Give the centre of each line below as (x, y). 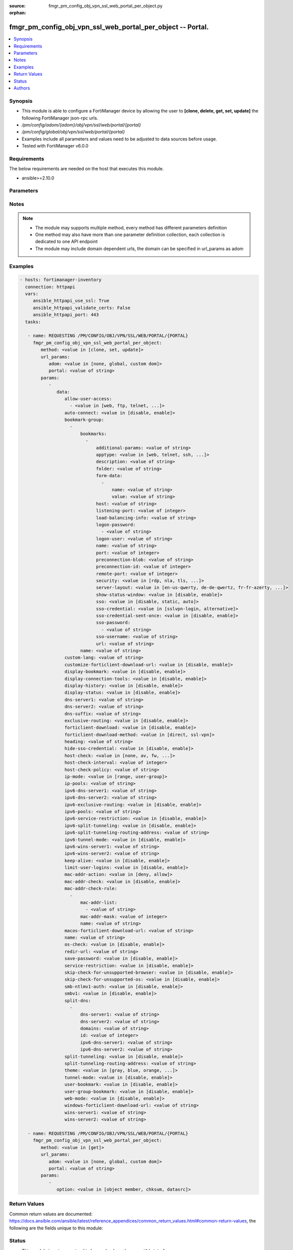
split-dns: (78, 1000)
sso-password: (113, 623)
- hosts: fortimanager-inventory (61, 280)
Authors (22, 88)
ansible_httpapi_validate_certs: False (82, 308)
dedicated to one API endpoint (66, 241)
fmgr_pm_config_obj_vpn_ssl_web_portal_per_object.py (106, 6)
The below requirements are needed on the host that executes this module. (87, 169)
